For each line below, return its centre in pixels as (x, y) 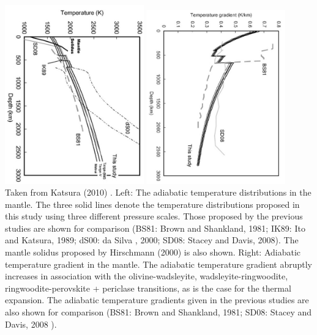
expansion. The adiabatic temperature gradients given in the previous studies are (157, 300)
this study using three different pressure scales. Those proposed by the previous (154, 216)
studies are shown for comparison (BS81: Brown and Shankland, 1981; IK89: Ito (155, 228)
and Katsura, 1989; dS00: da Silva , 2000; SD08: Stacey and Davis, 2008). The (152, 240)
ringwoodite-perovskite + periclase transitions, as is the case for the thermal (148, 288)
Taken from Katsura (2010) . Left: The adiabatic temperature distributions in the (158, 192)
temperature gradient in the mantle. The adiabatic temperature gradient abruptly (158, 264)
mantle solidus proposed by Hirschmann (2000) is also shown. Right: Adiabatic (153, 252)
